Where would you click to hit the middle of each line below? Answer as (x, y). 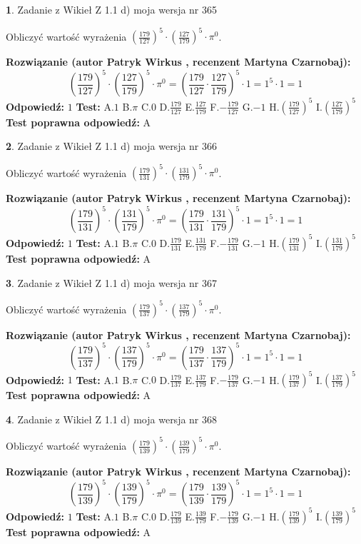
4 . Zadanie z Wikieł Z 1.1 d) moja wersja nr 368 (112, 419)
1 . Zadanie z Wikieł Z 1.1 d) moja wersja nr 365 (112, 9)
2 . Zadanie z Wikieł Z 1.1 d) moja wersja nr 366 (112, 146)
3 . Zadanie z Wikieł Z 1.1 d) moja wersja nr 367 (112, 282)
